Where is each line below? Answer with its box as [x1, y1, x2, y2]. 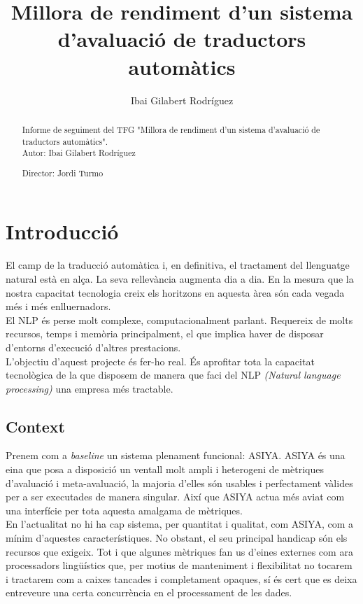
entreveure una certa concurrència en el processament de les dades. [6, 585, 292, 600]
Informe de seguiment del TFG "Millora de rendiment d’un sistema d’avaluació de [22, 123, 320, 135]
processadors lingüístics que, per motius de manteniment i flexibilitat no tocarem [6, 558, 353, 573]
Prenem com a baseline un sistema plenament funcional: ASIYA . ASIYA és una [6, 448, 346, 463]
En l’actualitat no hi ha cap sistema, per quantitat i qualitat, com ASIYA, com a [6, 517, 354, 531]
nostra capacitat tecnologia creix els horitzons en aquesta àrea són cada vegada [6, 285, 345, 300]
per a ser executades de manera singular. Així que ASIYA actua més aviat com [6, 489, 345, 504]
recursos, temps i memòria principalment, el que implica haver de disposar [6, 326, 324, 341]
